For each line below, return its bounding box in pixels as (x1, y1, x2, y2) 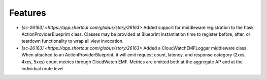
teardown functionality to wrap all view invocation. (21, 38, 124, 44)
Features (9, 7, 46, 18)
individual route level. (21, 65, 65, 71)
